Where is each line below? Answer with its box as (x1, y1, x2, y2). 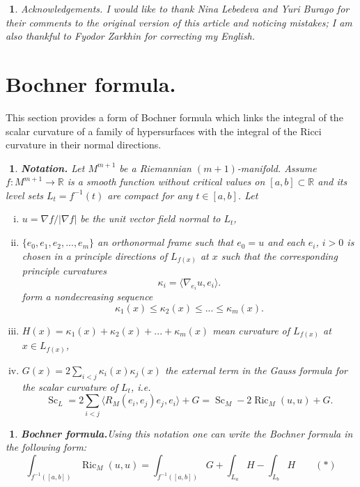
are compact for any (107, 187, 193, 202)
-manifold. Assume (237, 160, 317, 175)
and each (267, 235, 305, 249)
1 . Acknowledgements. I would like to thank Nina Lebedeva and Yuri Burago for (9, 1, 350, 15)
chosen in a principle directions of (22, 248, 168, 263)
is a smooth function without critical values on (67, 174, 265, 189)
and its (318, 174, 347, 189)
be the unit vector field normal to (80, 211, 221, 226)
